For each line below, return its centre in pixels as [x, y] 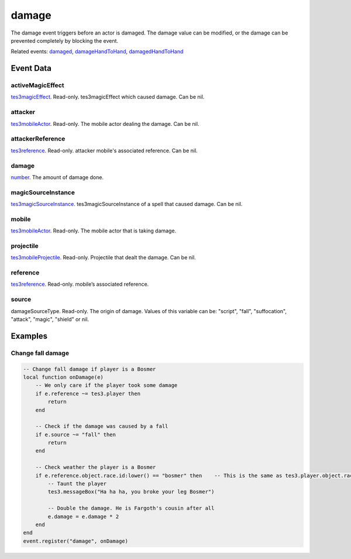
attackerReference [38, 139]
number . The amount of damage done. [57, 177]
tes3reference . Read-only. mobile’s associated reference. [80, 284]
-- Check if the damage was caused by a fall [102, 426]
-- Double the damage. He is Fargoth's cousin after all [131, 508]
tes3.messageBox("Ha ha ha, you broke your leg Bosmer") [131, 492]
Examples [29, 336]
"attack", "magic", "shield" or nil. [50, 319]
